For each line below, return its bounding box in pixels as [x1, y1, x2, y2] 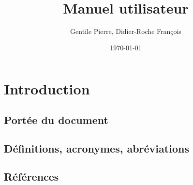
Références [4, 169, 59, 184]
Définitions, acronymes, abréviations [4, 140, 189, 155]
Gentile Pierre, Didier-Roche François [70, 26, 181, 36]
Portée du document [4, 112, 108, 127]
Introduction [4, 79, 90, 99]
